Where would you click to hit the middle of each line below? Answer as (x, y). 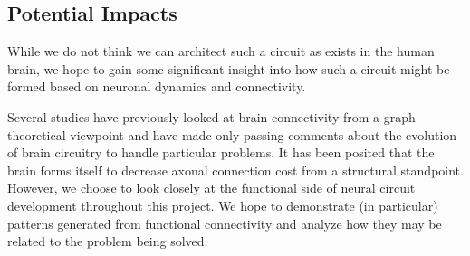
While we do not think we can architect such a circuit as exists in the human (221, 51)
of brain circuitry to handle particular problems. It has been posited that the (221, 152)
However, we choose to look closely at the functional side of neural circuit (211, 188)
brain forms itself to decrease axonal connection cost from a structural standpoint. (235, 170)
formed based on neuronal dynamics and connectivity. (157, 86)
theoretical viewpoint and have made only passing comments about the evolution (232, 134)
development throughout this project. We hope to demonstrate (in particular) (223, 205)
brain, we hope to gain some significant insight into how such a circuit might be (229, 68)
